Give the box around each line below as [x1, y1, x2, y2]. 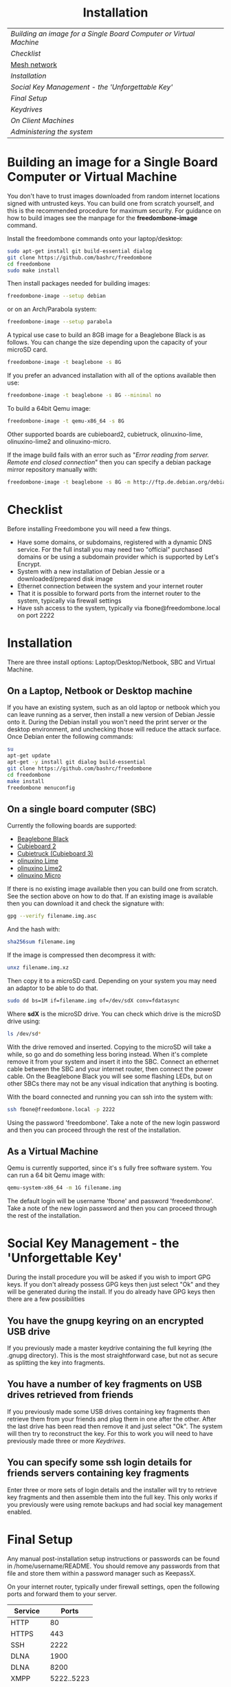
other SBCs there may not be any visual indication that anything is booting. [7, 1079, 219, 1088]
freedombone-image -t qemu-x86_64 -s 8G [7, 418, 125, 425]
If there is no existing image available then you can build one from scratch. [7, 885, 219, 893]
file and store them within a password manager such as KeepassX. [7, 1569, 196, 1577]
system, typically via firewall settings [16, 597, 122, 605]
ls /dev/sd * [7, 1030, 41, 1037]
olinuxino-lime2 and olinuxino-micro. [7, 437, 111, 445]
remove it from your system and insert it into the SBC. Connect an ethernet [7, 1057, 219, 1066]
